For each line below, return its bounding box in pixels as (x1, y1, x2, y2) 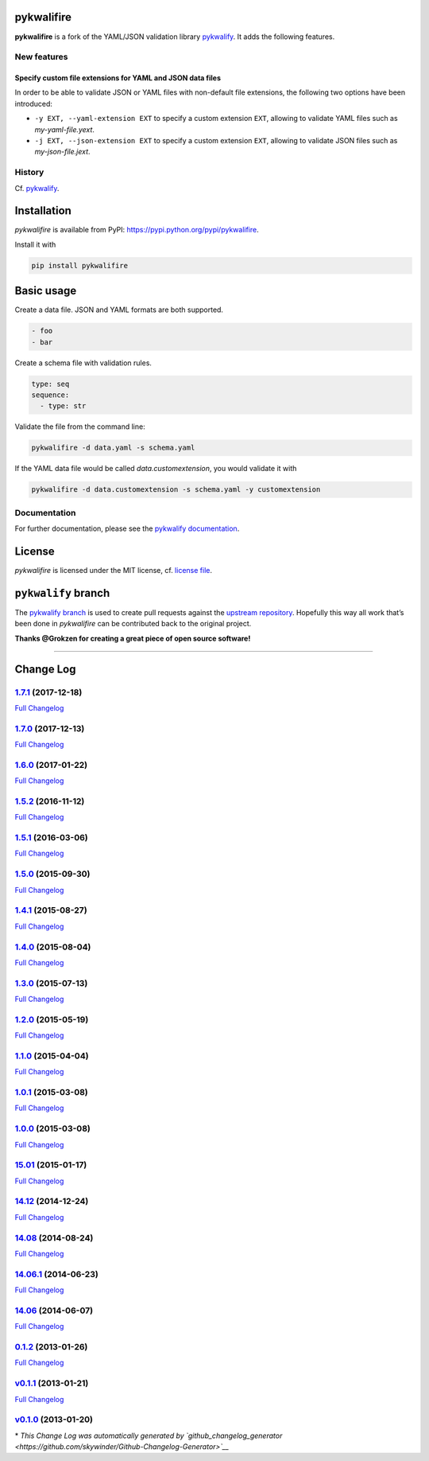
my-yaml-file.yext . (34, 124, 95, 134)
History (14, 167, 44, 178)
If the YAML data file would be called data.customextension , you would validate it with (14, 464, 297, 473)
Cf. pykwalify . (14, 183, 60, 193)
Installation (14, 204, 71, 218)
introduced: (14, 99, 53, 108)
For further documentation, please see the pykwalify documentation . (14, 524, 240, 533)
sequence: (31, 391, 70, 399)
